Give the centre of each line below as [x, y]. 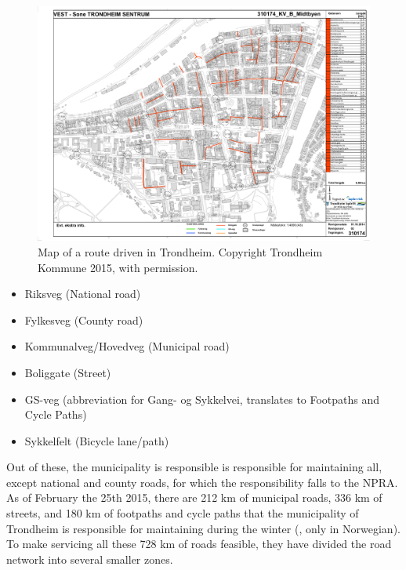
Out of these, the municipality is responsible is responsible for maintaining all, [194, 467]
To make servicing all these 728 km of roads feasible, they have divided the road [199, 544]
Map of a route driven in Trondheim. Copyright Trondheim [180, 251]
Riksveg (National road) [83, 294]
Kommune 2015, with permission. [118, 267]
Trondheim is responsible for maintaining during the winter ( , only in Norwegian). [203, 528]
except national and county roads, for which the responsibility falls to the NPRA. [202, 482]
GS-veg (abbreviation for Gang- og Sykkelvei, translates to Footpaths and [202, 399]
